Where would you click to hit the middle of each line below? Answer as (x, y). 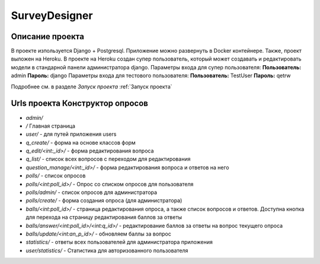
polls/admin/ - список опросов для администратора (91, 192)
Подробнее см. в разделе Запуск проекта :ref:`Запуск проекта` (92, 87)
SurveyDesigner (52, 15)
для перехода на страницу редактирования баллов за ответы (104, 217)
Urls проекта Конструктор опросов (79, 104)
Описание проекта (47, 36)
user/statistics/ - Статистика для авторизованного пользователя (107, 250)
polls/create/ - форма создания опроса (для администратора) (104, 201)
